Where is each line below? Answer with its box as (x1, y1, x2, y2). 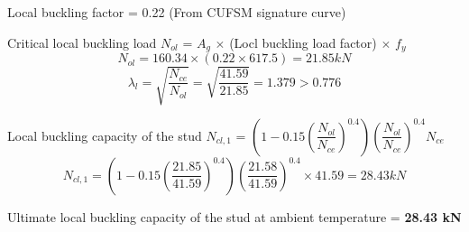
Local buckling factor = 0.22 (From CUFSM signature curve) (7, 3, 346, 21)
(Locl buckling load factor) (229, 32, 377, 51)
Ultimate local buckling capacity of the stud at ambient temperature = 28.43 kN (7, 207, 462, 226)
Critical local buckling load (7, 32, 157, 51)
